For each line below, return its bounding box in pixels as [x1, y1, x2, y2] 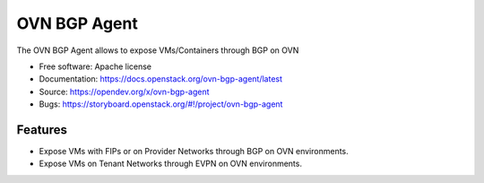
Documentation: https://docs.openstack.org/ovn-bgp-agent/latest [39, 74, 282, 84]
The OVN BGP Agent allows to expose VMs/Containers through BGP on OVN [16, 45, 299, 56]
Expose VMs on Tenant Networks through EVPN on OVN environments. [39, 158, 302, 170]
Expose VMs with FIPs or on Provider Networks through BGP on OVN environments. [39, 146, 349, 157]
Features [16, 122, 67, 137]
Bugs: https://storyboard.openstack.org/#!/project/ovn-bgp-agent [39, 99, 283, 109]
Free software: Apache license [39, 61, 152, 72]
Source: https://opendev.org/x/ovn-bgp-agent [39, 86, 210, 97]
